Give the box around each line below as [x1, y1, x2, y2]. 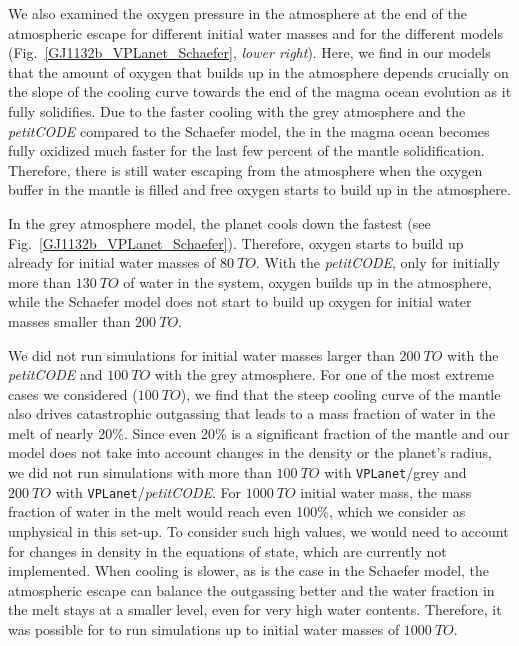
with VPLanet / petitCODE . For [55, 481, 241, 502]
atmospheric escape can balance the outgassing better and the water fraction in [8, 579, 495, 600]
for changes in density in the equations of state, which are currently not [8, 540, 447, 561]
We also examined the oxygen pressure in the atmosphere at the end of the [8, 3, 467, 23]
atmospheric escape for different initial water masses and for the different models [8, 22, 503, 43]
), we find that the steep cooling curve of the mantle [180, 383, 501, 404]
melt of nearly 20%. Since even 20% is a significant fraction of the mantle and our [8, 422, 510, 443]
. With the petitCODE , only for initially [255, 252, 500, 273]
